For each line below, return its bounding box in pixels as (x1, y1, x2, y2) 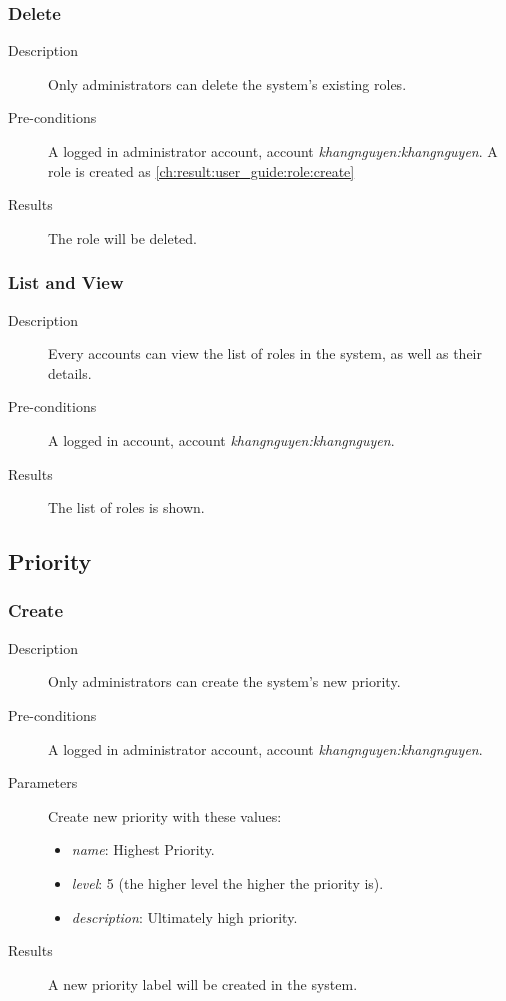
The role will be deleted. (48, 227, 197, 248)
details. (48, 362, 92, 383)
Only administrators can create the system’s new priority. (48, 671, 401, 692)
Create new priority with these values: (48, 805, 282, 826)
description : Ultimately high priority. (71, 906, 298, 927)
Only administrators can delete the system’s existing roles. (48, 73, 407, 94)
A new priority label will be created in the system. (48, 973, 358, 994)
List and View (8, 270, 124, 295)
